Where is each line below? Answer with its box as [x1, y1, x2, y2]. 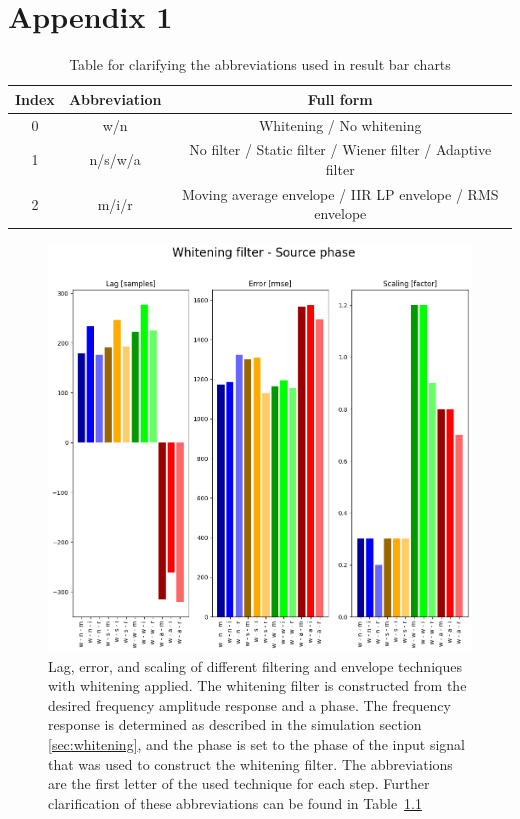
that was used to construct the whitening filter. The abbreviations [48, 753, 453, 774]
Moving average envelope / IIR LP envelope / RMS [181, 183, 499, 204]
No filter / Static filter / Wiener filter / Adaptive [189, 139, 492, 160]
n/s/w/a [89, 149, 141, 170]
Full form [307, 88, 373, 109]
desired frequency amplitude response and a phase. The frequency [48, 694, 451, 715]
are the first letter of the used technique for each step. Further [48, 773, 430, 794]
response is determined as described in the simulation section [48, 714, 422, 735]
